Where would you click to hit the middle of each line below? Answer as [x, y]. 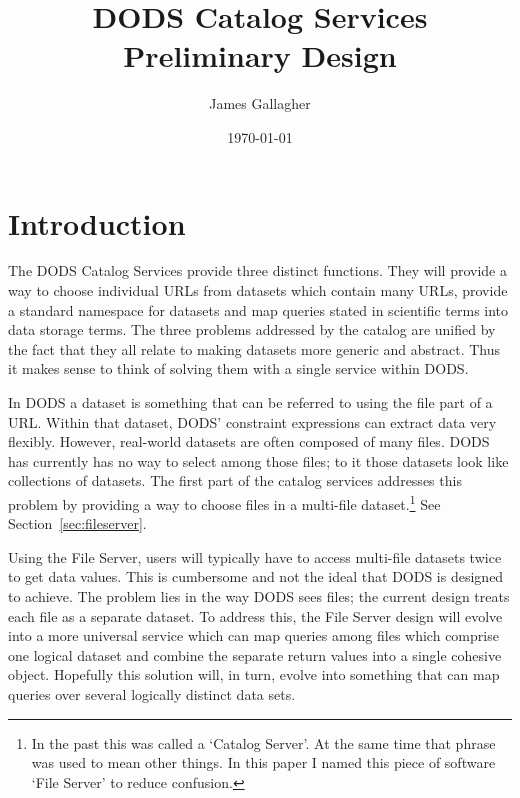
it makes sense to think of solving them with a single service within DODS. [238, 368]
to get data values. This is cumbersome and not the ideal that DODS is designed [256, 576]
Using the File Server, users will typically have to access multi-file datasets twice [255, 556]
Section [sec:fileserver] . [77, 523]
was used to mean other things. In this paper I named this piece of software [263, 762]
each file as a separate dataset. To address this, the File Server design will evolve [255, 615]
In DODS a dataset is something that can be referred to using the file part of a [250, 402]
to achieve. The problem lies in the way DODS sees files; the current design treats [259, 596]
